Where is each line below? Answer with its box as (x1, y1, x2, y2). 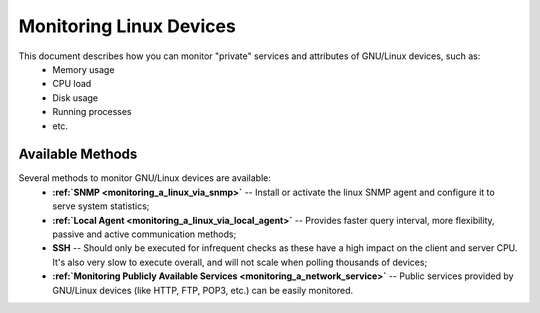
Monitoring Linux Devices (18, 15, 237, 37)
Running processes (52, 106, 132, 118)
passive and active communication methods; (52, 228, 237, 240)
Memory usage (52, 63, 115, 75)
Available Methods (18, 146, 138, 163)
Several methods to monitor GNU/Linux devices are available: (18, 172, 272, 184)
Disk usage (52, 91, 99, 104)
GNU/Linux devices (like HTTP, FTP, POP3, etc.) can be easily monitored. (52, 284, 354, 296)
